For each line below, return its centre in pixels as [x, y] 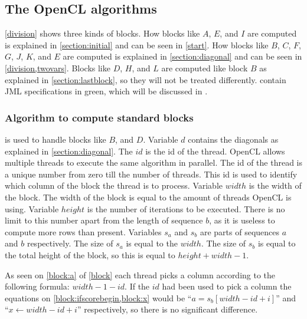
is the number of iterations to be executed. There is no [186, 208]
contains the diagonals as [233, 139]
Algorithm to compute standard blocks [99, 117]
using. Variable [32, 208]
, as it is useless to [242, 220]
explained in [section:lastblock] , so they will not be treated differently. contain [146, 79]
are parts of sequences [240, 231]
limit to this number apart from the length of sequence [104, 220]
